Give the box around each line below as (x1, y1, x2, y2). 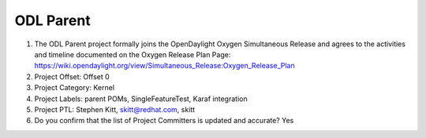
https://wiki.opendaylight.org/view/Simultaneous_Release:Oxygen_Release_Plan (34, 61, 295, 71)
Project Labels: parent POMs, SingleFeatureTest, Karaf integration (34, 94, 248, 103)
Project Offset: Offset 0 (34, 71, 110, 82)
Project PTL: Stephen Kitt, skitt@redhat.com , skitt (34, 104, 196, 114)
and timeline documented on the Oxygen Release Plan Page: (34, 49, 231, 59)
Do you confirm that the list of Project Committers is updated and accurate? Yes (34, 116, 294, 125)
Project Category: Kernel (34, 83, 114, 93)
